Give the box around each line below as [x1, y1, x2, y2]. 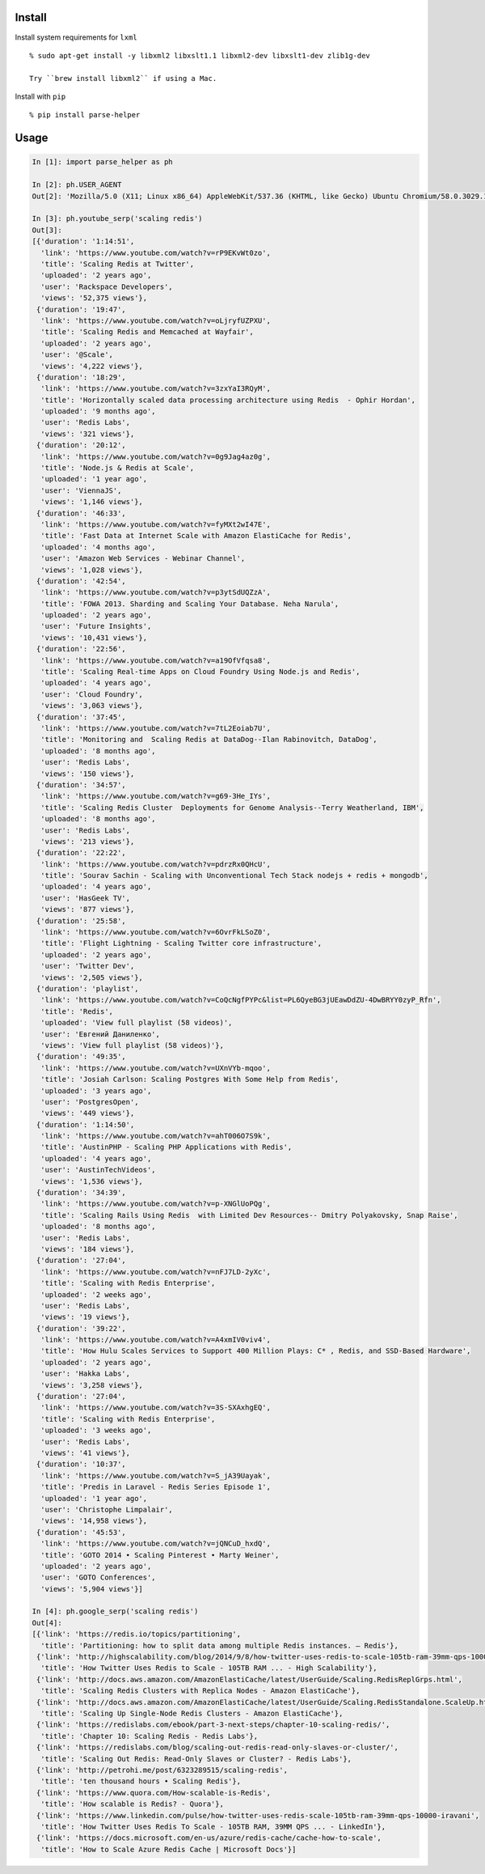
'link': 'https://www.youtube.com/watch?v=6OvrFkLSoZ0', [40, 927, 271, 937]
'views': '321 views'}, [40, 429, 135, 439]
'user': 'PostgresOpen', [40, 1097, 139, 1106]
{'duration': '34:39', [36, 1188, 127, 1198]
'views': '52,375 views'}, [40, 294, 148, 303]
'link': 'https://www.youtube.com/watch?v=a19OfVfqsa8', [40, 655, 271, 665]
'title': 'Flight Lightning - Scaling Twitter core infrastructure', [40, 939, 323, 948]
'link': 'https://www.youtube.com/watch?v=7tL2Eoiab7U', [40, 724, 271, 732]
